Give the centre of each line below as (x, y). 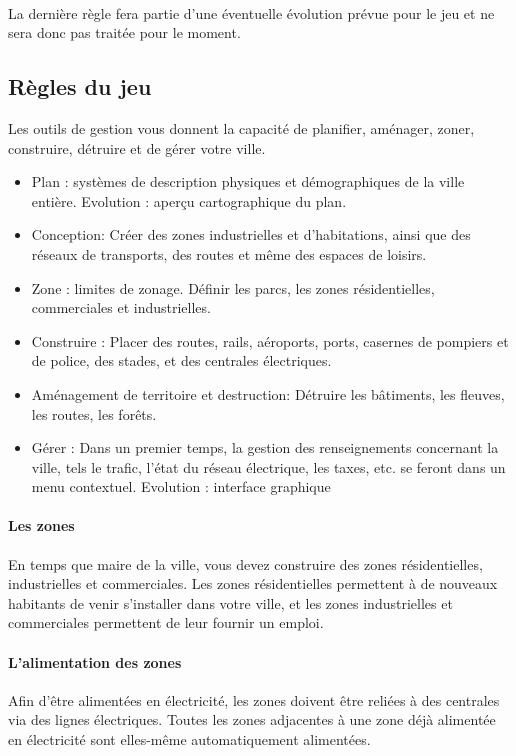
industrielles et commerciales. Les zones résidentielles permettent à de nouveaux (253, 583)
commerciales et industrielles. (121, 307)
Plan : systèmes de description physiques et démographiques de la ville (248, 181)
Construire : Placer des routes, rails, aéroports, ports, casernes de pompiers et (270, 340)
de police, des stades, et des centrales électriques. (181, 360)
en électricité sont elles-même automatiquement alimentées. (189, 739)
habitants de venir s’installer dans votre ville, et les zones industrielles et (230, 602)
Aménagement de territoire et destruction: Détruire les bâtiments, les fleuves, (268, 393)
